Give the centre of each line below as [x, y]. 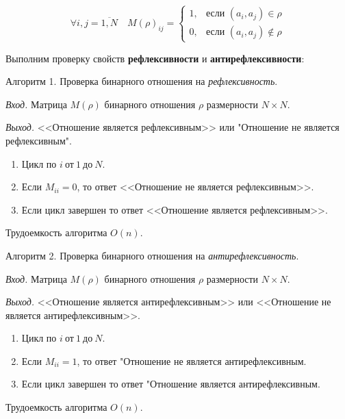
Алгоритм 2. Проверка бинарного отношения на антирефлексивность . [152, 255]
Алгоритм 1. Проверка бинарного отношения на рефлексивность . [142, 81]
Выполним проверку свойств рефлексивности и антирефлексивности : [155, 58]
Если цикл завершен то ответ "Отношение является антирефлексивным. [171, 384]
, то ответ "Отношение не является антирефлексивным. [192, 360]
